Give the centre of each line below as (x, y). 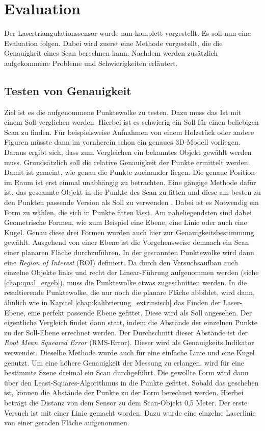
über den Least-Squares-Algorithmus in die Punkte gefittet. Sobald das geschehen (131, 382)
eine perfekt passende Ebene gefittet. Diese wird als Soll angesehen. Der (140, 312)
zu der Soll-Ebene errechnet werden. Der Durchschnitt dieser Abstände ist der (126, 332)
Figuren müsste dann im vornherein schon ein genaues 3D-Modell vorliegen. (122, 142)
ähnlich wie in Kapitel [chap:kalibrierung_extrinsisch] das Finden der (112, 302)
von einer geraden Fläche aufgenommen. (67, 423)
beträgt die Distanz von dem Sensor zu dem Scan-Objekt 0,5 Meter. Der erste (126, 402)
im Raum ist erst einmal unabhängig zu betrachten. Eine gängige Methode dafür (130, 182)
